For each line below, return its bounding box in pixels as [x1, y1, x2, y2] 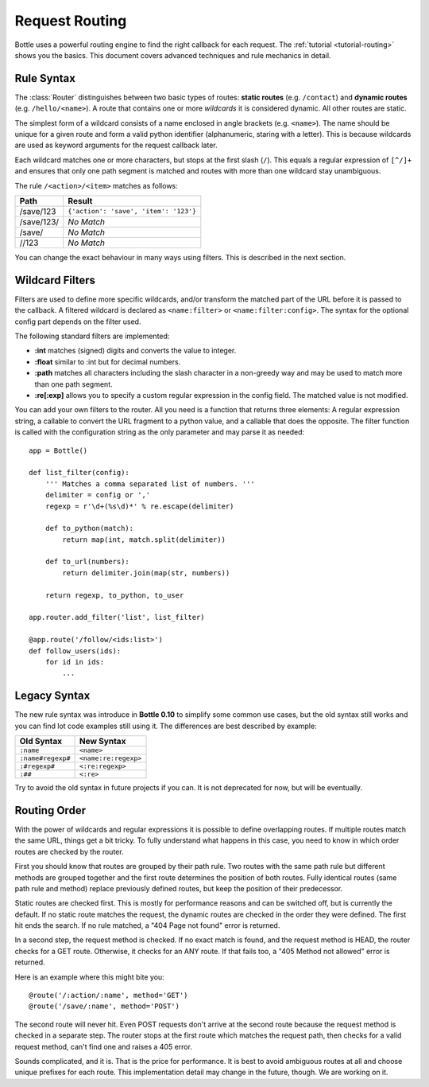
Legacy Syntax [14, 689, 91, 703]
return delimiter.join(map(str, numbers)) [62, 568, 230, 577]
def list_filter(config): [29, 468, 130, 477]
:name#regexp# [19, 754, 71, 763]
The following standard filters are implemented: [14, 331, 170, 341]
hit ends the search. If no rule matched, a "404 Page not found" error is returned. [14, 921, 280, 930]
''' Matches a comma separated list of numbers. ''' [44, 479, 256, 489]
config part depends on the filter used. [14, 317, 141, 326]
